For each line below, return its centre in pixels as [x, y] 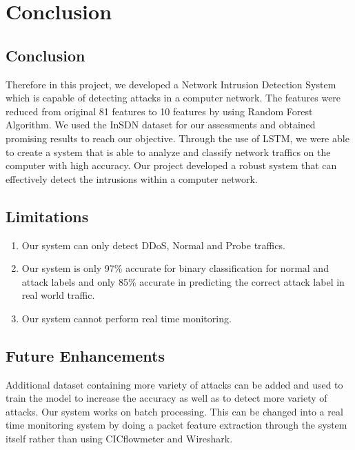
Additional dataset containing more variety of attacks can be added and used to [174, 384]
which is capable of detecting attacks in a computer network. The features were [173, 98]
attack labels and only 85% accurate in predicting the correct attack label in [183, 281]
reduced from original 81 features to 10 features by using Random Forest [159, 111]
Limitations [47, 216]
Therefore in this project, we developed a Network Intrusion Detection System [171, 84]
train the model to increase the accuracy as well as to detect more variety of [166, 398]
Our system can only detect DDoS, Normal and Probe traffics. [153, 245]
